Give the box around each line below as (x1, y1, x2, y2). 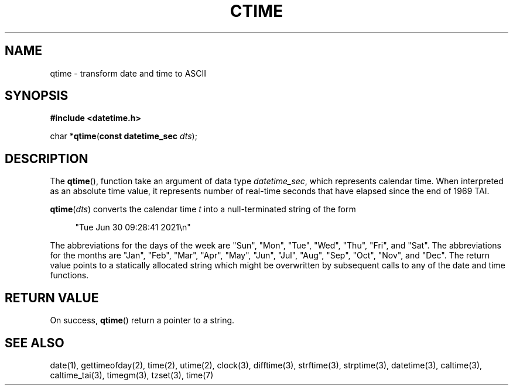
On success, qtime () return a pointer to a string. (50, 315, 235, 326)
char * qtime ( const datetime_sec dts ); (50, 131, 197, 141)
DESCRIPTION (5, 151, 88, 166)
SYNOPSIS (5, 88, 69, 103)
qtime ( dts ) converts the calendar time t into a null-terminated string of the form (50, 204, 356, 215)
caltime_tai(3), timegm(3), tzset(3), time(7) (50, 370, 214, 380)
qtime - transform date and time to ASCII (50, 68, 207, 78)
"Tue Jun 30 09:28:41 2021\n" (75, 222, 191, 233)
